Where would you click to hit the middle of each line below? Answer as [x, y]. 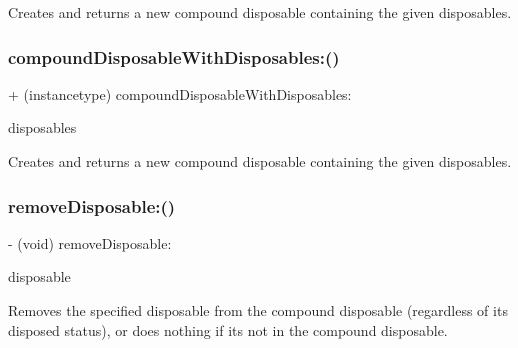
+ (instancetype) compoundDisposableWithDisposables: [180, 93]
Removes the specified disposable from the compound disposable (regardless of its [258, 310]
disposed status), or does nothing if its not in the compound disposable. [228, 329]
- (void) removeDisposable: [90, 242]
